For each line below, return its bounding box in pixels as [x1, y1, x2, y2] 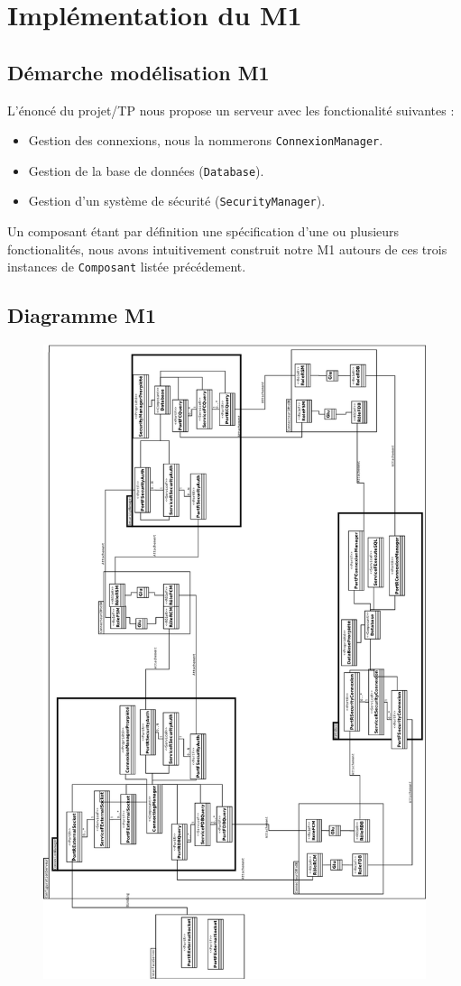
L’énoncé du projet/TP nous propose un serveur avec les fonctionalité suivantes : [7, 100, 455, 119]
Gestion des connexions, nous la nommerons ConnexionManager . [28, 131, 383, 150]
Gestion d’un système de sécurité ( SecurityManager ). [28, 191, 326, 210]
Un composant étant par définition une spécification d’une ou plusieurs [7, 222, 400, 241]
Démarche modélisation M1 [7, 58, 270, 86]
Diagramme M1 [7, 301, 157, 329]
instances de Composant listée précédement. [7, 257, 246, 276]
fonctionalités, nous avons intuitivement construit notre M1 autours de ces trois [7, 239, 447, 258]
